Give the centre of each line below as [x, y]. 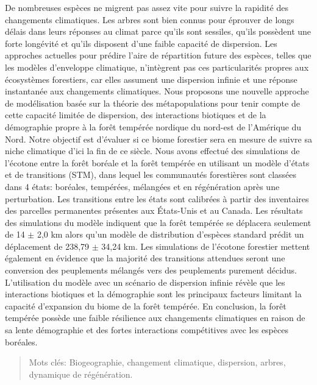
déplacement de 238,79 [47, 246]
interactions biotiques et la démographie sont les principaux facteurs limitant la [153, 294]
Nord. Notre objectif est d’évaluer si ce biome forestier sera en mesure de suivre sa [158, 139]
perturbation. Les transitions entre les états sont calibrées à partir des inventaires [157, 198]
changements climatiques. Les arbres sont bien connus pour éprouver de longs [150, 19]
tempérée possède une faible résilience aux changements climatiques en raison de [155, 318]
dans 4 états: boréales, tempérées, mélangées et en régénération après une [142, 186]
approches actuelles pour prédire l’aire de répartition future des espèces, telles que [158, 55]
